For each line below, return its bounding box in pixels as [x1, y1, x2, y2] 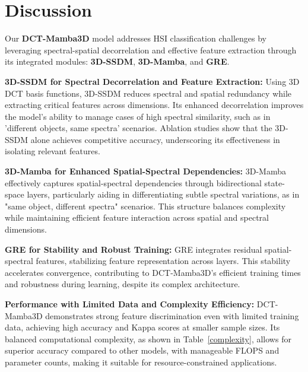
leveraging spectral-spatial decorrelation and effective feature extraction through [5, 43, 297, 56]
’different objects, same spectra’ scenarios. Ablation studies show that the [5, 122, 272, 134]
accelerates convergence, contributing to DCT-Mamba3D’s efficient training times [5, 266, 301, 278]
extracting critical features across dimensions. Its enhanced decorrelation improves [5, 98, 304, 111]
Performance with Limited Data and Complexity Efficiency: [5, 298, 255, 310]
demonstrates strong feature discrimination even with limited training [45, 309, 299, 322]
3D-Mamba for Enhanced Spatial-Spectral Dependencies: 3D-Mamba [5, 165, 286, 177]
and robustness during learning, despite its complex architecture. [5, 278, 240, 290]
